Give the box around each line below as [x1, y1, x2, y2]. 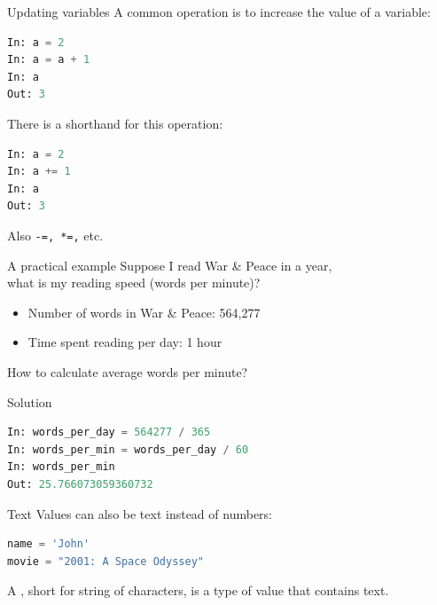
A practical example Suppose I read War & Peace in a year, [7, 255, 332, 274]
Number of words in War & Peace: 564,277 [27, 302, 261, 321]
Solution [7, 392, 52, 411]
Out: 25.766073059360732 [7, 477, 153, 491]
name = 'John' [7, 538, 90, 551]
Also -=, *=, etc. [7, 225, 104, 244]
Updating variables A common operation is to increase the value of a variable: [7, 3, 431, 20]
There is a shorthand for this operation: [7, 114, 223, 132]
